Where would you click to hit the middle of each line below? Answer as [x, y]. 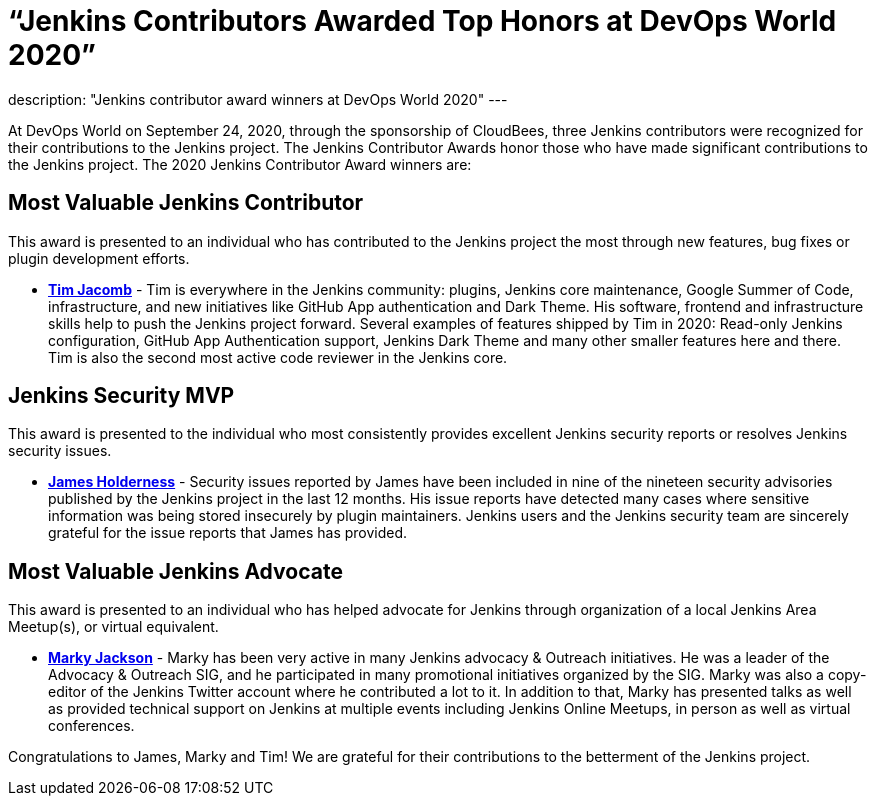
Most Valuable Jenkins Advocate [175, 571]
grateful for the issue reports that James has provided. [228, 533]
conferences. [91, 726]
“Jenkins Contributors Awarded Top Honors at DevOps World [422, 21]
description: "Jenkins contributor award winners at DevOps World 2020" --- [258, 99]
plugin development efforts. [99, 258]
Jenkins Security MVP [121, 396]
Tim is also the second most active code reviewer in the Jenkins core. [278, 357]
